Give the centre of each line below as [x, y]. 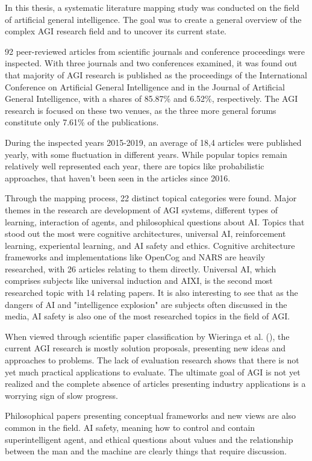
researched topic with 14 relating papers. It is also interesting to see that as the [151, 293]
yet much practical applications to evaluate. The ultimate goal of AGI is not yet [153, 372]
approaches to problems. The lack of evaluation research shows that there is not [152, 360]
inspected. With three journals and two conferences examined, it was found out [151, 63]
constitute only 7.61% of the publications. [82, 122]
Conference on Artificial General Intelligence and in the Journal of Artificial [145, 86]
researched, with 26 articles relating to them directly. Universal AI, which [141, 268]
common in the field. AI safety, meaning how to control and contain [130, 427]
